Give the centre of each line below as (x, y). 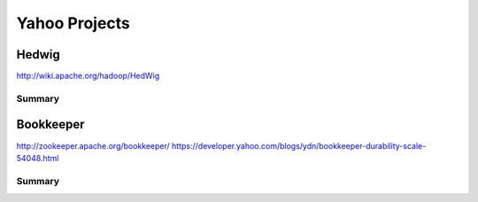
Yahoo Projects (73, 23)
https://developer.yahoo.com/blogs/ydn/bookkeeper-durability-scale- (299, 145)
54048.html (38, 158)
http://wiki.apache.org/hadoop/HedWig (88, 76)
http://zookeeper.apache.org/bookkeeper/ (93, 145)
